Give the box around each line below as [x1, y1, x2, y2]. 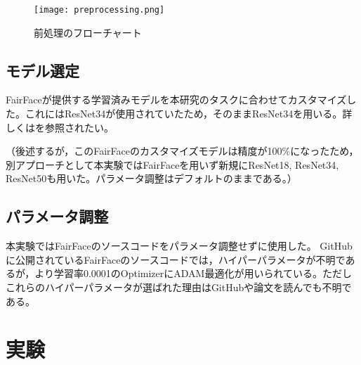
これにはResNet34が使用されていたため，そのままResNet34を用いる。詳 [25, 106, 353, 121]
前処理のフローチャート [34, 25, 142, 39]
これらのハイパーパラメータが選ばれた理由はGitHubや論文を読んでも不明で [6, 280, 352, 294]
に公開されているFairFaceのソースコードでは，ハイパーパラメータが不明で [6, 252, 346, 267]
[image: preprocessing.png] [34, 5, 165, 15]
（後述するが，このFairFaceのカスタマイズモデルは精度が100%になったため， [6, 143, 359, 158]
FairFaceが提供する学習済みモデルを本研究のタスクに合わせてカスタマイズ [6, 92, 347, 107]
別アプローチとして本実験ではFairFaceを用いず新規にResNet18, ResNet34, [6, 157, 339, 172]
